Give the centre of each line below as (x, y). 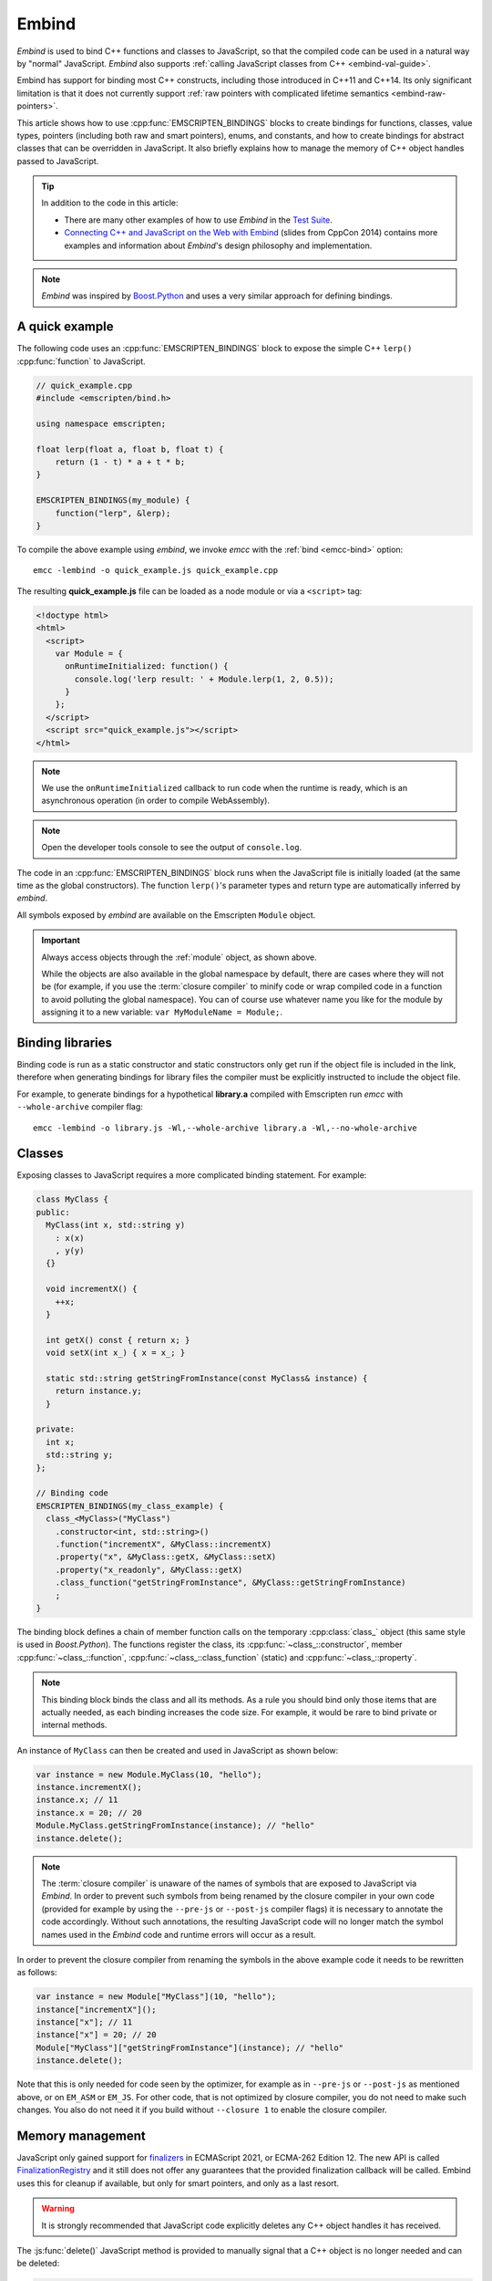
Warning (58, 2209)
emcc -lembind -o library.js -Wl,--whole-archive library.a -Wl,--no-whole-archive (225, 1128)
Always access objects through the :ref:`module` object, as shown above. (179, 957)
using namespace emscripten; (101, 423)
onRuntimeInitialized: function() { (147, 667)
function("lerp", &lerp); (113, 513)
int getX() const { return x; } (118, 1340)
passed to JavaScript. (58, 161)
